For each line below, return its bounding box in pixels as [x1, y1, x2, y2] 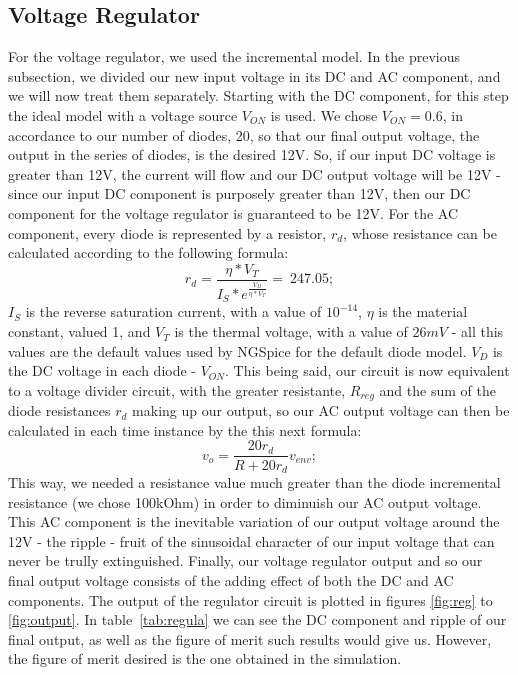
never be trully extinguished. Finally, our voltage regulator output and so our [8, 550, 483, 571]
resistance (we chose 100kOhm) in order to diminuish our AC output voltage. [8, 491, 482, 512]
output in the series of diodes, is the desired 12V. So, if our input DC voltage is [8, 144, 496, 165]
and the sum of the [379, 379, 496, 400]
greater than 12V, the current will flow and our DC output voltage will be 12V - [8, 163, 501, 184]
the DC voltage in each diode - [8, 360, 197, 381]
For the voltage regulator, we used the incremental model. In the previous [8, 46, 461, 67]
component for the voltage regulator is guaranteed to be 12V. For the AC [8, 202, 459, 223]
